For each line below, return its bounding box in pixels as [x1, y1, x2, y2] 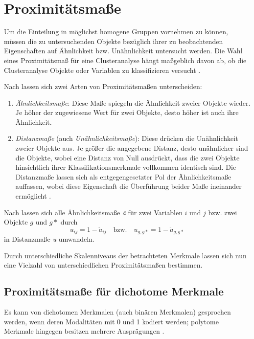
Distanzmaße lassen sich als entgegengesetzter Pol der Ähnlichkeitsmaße [15, 171, 231, 181]
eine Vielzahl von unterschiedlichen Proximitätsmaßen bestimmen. [4, 260, 203, 270]
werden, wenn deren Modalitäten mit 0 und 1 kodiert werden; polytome [4, 316, 219, 326]
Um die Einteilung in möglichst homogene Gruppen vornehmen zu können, [4, 26, 228, 37]
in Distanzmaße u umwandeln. [4, 234, 94, 244]
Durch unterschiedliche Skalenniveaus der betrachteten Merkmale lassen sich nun [4, 250, 247, 260]
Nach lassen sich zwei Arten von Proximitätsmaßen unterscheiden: [4, 81, 202, 91]
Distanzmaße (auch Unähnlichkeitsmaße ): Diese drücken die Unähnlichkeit [15, 133, 238, 143]
